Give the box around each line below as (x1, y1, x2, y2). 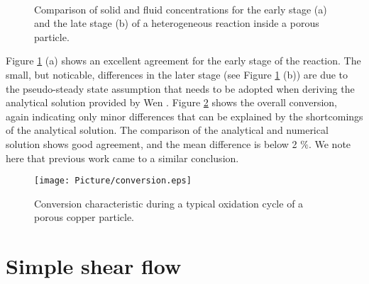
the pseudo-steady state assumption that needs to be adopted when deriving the (6, 81, 355, 96)
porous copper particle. (34, 210, 134, 225)
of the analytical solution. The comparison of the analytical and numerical (6, 123, 329, 137)
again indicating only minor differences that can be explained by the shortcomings (6, 108, 363, 123)
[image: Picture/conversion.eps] (34, 176, 192, 186)
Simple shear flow (6, 251, 182, 280)
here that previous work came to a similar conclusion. (6, 150, 239, 165)
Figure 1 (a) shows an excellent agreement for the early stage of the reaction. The (6, 53, 361, 68)
